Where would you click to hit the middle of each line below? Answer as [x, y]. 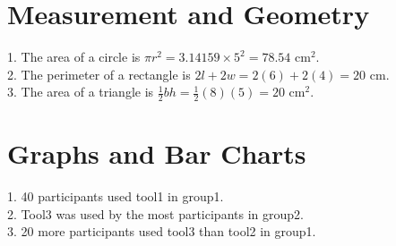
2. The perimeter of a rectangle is [99, 74]
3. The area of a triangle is [81, 92]
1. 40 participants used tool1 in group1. [116, 196]
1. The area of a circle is [74, 57]
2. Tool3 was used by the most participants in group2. [155, 213]
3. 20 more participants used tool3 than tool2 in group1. [162, 231]
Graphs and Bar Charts [157, 153]
